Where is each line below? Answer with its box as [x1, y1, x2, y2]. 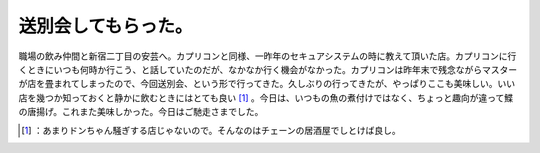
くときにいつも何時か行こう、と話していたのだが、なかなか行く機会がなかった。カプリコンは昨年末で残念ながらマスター [18, 63, 518, 75]
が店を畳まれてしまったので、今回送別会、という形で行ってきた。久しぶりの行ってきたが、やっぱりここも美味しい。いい [18, 78, 515, 90]
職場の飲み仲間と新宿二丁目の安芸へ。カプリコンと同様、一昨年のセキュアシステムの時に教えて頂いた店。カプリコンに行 [18, 50, 517, 62]
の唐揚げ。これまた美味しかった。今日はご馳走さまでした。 [18, 106, 264, 118]
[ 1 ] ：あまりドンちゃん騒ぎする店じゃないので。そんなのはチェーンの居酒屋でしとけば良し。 [21, 124, 402, 136]
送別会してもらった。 [18, 15, 193, 37]
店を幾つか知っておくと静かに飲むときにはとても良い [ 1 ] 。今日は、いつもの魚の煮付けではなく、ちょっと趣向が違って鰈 [18, 91, 514, 104]
